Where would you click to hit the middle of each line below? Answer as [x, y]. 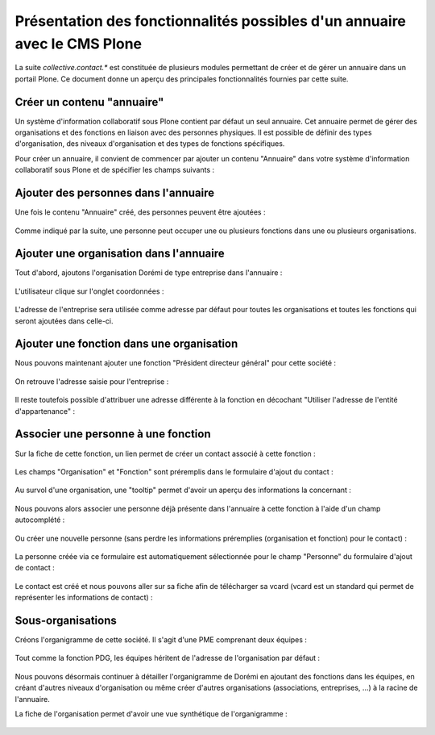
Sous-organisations [66, 620]
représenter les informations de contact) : [84, 598]
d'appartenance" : [45, 411]
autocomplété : [40, 520]
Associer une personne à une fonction [113, 434]
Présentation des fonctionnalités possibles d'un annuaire [211, 21]
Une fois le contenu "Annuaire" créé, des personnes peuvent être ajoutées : [140, 212]
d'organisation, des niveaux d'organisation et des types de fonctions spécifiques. [150, 144]
